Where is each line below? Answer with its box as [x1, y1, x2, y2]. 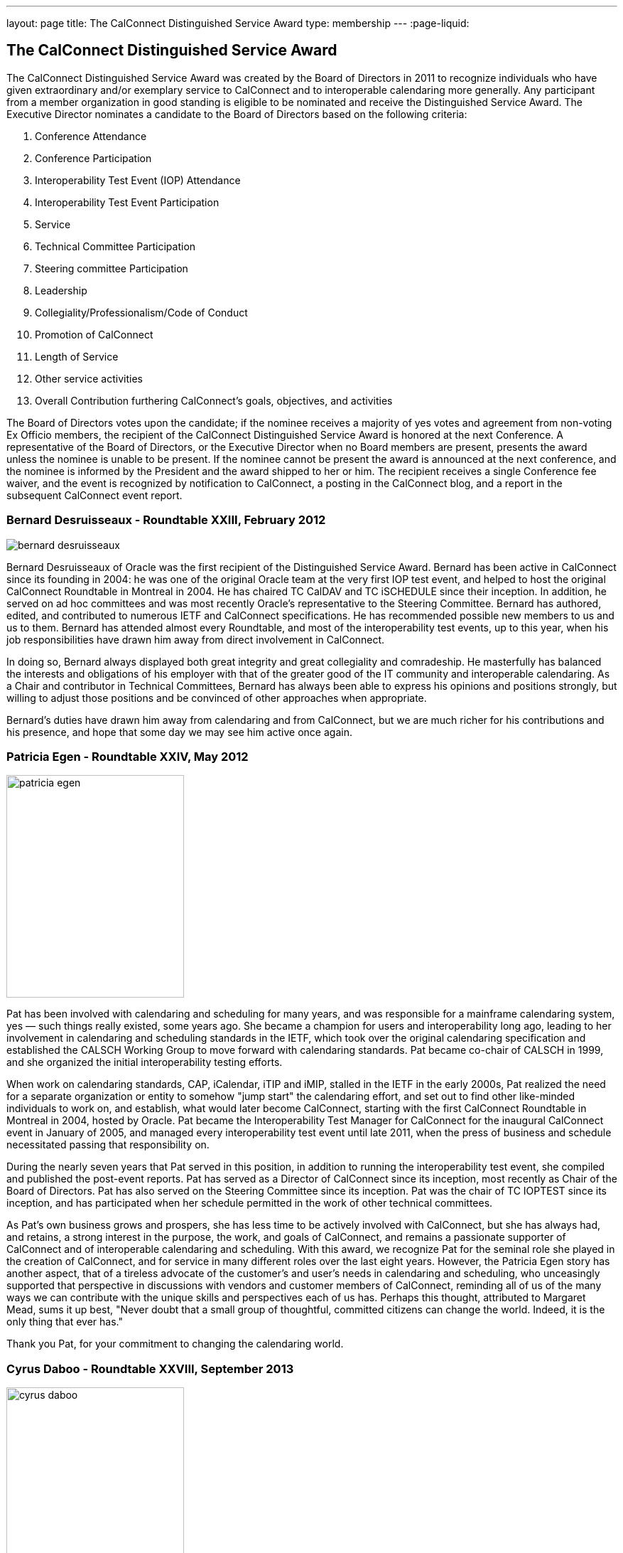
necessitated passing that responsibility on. [6, 1138, 210, 1151]
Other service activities [35, 372, 143, 385]
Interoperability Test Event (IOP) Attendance [35, 174, 241, 186]
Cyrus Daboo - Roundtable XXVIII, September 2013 [6, 1361, 294, 1376]
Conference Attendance [35, 129, 147, 142]
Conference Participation [35, 151, 152, 164]
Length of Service [35, 350, 119, 363]
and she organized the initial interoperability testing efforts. [6, 1056, 283, 1069]
